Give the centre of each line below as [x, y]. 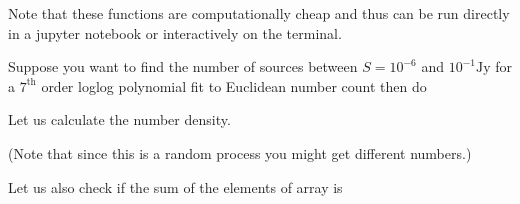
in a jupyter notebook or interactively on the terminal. [175, 32]
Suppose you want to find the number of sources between [183, 66]
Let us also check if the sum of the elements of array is [175, 186]
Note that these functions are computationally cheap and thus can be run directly [259, 13]
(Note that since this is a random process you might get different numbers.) [240, 152]
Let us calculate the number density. [119, 119]
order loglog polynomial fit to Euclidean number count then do [234, 85]
